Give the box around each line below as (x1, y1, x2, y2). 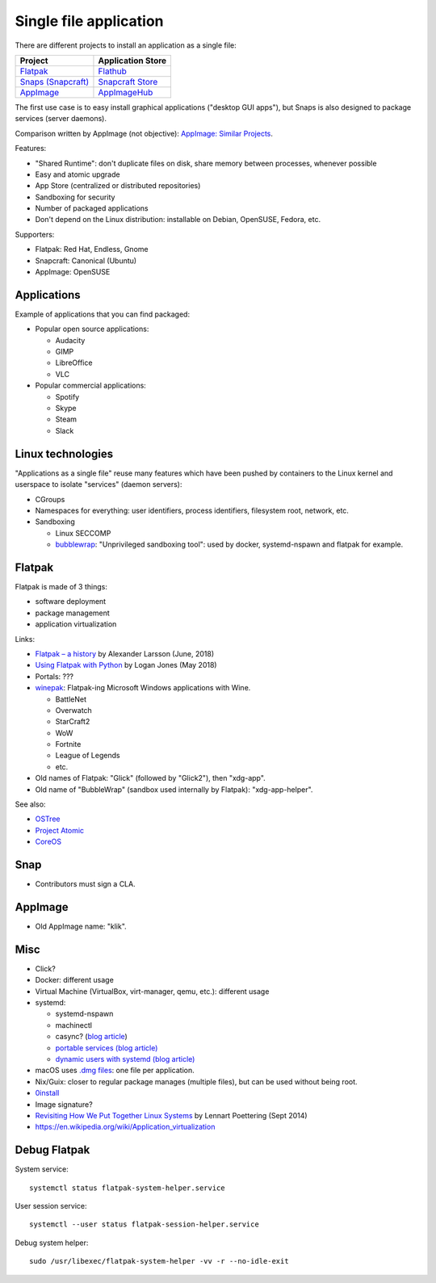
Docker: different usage (35, 975, 115, 985)
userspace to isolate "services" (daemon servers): (15, 480, 182, 489)
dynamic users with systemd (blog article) (55, 1054, 195, 1064)
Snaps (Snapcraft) (19, 76, 90, 87)
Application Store (98, 55, 167, 66)
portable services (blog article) (55, 1042, 158, 1053)
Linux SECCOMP (55, 528, 111, 538)
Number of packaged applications (35, 203, 149, 213)
